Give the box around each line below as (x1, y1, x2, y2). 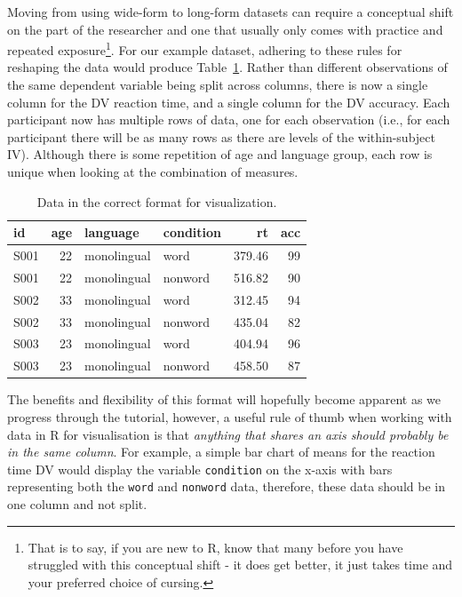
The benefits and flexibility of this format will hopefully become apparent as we (7, 390, 441, 409)
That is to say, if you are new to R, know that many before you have (28, 537, 403, 556)
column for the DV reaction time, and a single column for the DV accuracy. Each (7, 92, 450, 111)
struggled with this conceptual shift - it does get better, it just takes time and (28, 555, 453, 574)
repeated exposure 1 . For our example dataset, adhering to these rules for (7, 38, 402, 59)
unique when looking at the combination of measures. (7, 163, 299, 180)
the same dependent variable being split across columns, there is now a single (7, 76, 428, 94)
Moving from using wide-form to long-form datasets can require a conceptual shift (7, 3, 454, 20)
